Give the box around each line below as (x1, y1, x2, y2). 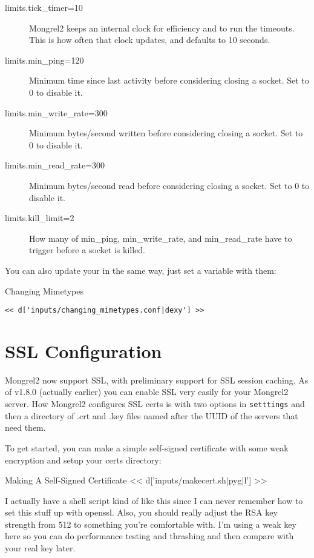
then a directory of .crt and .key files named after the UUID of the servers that (5, 409, 298, 422)
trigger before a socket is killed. (29, 244, 145, 256)
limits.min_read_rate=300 (5, 159, 105, 171)
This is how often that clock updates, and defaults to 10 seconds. (29, 33, 270, 46)
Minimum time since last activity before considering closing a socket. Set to (29, 74, 309, 87)
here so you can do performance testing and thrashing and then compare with (5, 530, 294, 542)
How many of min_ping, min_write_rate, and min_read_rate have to (29, 231, 292, 244)
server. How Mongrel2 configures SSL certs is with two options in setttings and (5, 397, 305, 410)
